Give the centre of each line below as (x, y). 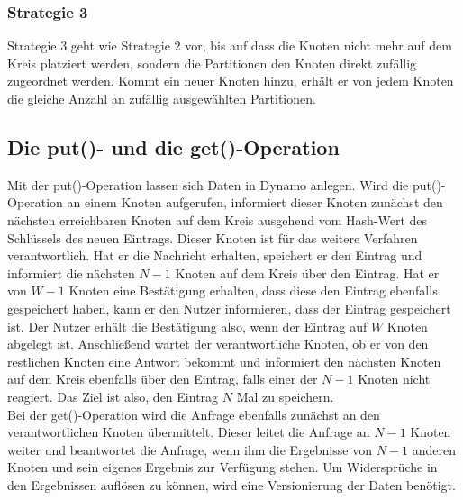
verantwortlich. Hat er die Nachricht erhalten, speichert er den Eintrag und (215, 255)
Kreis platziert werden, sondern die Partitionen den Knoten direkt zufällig (212, 63)
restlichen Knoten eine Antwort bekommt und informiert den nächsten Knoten (224, 361)
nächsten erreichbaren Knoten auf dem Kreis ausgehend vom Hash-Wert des (218, 219)
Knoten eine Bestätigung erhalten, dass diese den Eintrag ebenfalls (253, 291)
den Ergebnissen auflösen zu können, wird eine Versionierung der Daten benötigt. (231, 484)
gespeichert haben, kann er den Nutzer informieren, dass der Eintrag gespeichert (229, 308)
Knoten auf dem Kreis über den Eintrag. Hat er (307, 273)
